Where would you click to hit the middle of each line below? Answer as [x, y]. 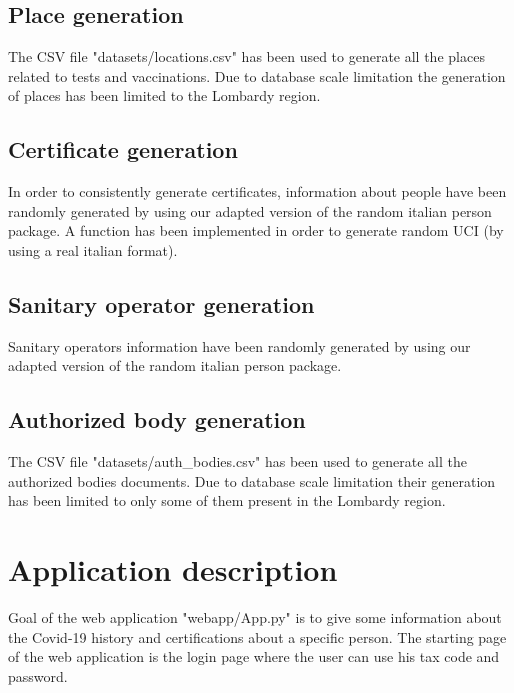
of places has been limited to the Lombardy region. [164, 95]
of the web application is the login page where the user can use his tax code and [254, 656]
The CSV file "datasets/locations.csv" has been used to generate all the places [246, 56]
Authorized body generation [157, 419]
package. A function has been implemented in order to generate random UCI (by [256, 230]
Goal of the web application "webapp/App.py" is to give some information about [255, 617]
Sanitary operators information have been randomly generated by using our [239, 345]
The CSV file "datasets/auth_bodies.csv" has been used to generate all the [237, 461]
